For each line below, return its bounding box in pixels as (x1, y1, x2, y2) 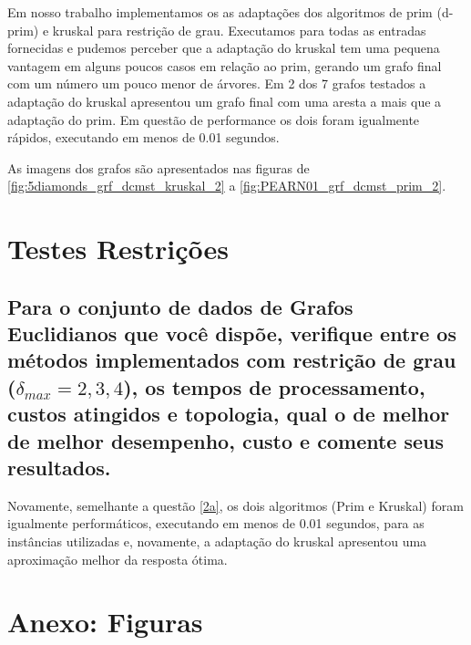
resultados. (7, 453, 111, 482)
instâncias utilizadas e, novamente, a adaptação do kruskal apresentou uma (7, 532, 427, 551)
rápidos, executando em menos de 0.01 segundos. (7, 128, 280, 147)
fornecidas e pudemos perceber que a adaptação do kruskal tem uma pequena (7, 38, 440, 57)
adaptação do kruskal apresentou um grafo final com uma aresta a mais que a (7, 91, 442, 110)
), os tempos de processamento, (123, 372, 425, 401)
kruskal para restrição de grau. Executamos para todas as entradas (52, 20, 426, 39)
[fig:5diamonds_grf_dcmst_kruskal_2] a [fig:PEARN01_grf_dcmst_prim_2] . (7, 176, 446, 195)
